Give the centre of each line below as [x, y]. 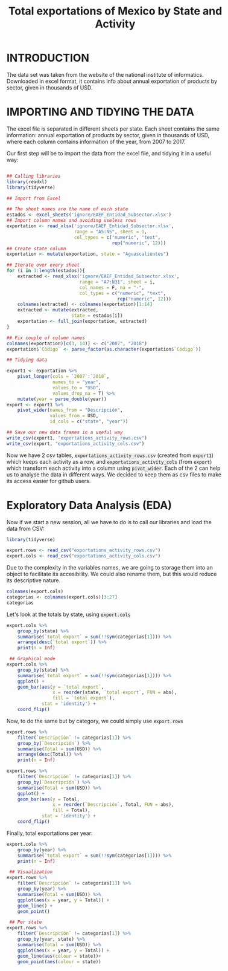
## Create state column [36, 248]
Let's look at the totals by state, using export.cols [69, 614]
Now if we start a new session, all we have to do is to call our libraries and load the [109, 522]
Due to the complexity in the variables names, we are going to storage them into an [110, 568]
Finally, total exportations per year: [50, 833]
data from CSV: [26, 528]
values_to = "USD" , [77, 388]
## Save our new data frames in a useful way [65, 432]
